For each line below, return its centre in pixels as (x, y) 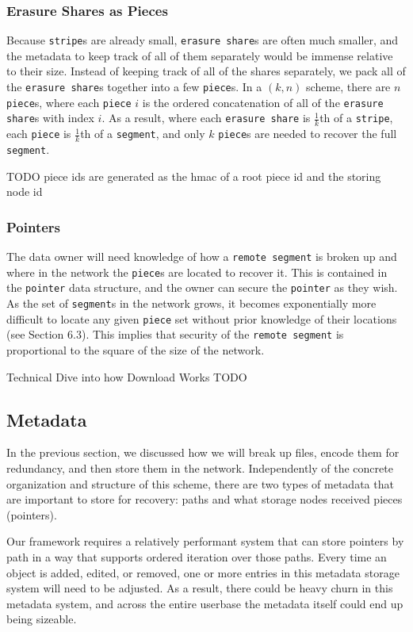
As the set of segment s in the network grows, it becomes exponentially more (191, 303)
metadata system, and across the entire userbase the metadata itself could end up (205, 603)
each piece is (39, 134)
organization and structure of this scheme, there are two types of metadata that (200, 483)
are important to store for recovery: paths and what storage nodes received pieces (205, 499)
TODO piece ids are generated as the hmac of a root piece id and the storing (194, 176)
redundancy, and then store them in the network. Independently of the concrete (200, 468)
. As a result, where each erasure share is (206, 118)
